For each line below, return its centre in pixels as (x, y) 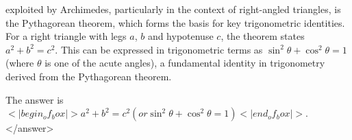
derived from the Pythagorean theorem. (89, 76)
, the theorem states (263, 36)
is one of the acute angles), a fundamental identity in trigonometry (185, 63)
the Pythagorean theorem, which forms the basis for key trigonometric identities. (175, 22)
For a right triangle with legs (66, 36)
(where (20, 63)
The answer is (35, 99)
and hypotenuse (180, 36)
